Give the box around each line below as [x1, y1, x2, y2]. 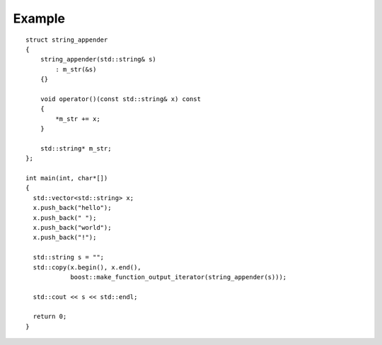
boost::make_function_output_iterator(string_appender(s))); [70, 273, 287, 281]
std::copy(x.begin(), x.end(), [33, 263, 141, 271]
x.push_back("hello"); [33, 204, 112, 212]
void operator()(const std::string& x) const [40, 95, 202, 103]
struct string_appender [25, 35, 108, 44]
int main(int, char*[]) [25, 174, 108, 182]
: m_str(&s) [55, 65, 97, 74]
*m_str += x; [55, 115, 100, 123]
